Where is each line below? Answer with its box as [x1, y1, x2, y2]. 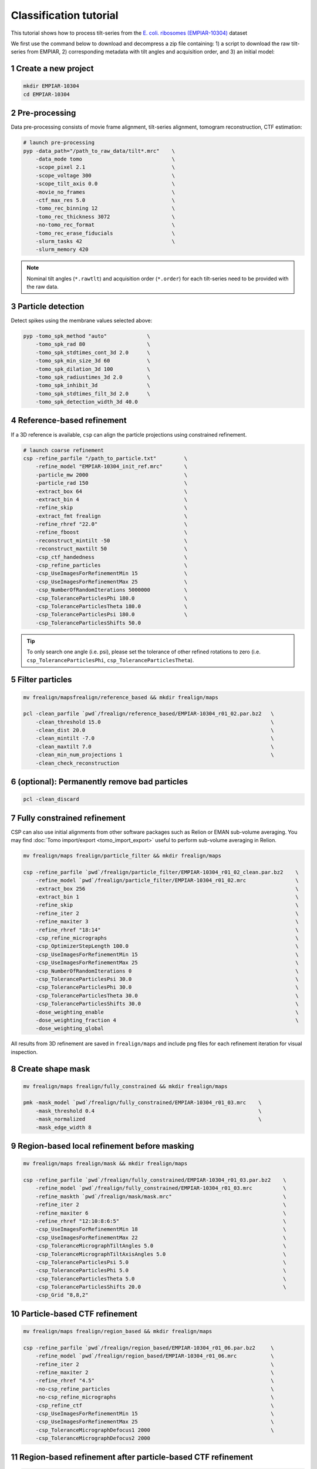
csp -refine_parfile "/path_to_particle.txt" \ [23, 455, 188, 461]
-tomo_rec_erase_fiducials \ [35, 230, 176, 236]
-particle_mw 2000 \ [35, 471, 188, 478]
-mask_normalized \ [35, 1116, 262, 1122]
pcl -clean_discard [23, 796, 79, 803]
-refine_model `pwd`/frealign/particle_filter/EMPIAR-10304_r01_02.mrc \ [35, 877, 299, 884]
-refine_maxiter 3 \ [35, 918, 299, 925]
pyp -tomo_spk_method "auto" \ [23, 333, 151, 339]
